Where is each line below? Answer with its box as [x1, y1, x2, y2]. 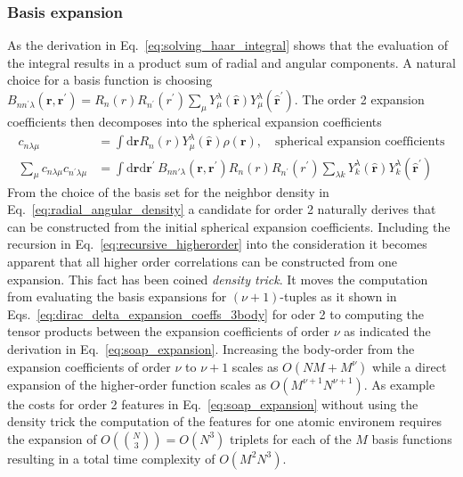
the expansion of [7, 429, 97, 448]
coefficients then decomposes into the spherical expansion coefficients [7, 112, 382, 130]
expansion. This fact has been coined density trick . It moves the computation [7, 269, 428, 288]
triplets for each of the [230, 429, 352, 448]
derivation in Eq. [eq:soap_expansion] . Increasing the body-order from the [7, 339, 415, 358]
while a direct [372, 357, 447, 375]
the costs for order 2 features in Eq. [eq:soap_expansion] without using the [7, 394, 418, 413]
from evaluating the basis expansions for [7, 287, 227, 306]
